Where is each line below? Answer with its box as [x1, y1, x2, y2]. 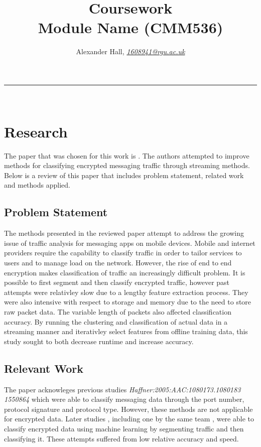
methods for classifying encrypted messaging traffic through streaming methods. [4, 160, 250, 171]
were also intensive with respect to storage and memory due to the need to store [4, 296, 251, 307]
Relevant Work [4, 360, 84, 376]
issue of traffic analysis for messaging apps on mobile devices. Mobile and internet [4, 237, 255, 248]
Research [4, 121, 68, 141]
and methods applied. [4, 180, 70, 190]
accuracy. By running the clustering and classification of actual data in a [4, 316, 228, 327]
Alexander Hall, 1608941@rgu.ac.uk [76, 46, 185, 57]
